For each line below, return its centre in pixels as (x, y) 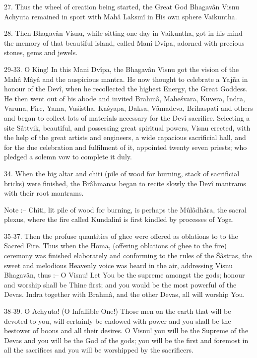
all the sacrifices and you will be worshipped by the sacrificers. (99, 350)
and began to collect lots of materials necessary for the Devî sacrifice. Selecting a (127, 117)
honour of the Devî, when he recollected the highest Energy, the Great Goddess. (126, 89)
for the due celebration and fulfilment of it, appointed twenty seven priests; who (126, 147)
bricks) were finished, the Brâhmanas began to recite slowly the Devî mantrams (125, 183)
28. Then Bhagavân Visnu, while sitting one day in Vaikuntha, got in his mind (123, 33)
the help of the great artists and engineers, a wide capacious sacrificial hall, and (125, 137)
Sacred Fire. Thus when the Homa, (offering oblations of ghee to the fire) (115, 246)
